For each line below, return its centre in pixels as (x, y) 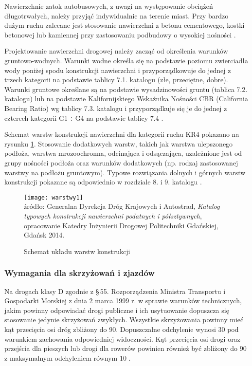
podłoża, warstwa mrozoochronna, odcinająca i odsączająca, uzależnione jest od (123, 153)
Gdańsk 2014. (44, 235)
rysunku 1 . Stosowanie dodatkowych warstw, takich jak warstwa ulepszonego (119, 143)
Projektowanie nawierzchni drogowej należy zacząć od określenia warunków (116, 51)
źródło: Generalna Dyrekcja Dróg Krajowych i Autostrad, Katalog (122, 206)
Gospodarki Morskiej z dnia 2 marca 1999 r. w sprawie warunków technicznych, (123, 301)
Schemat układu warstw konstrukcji (77, 251)
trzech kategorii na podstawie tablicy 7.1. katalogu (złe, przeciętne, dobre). (116, 80)
